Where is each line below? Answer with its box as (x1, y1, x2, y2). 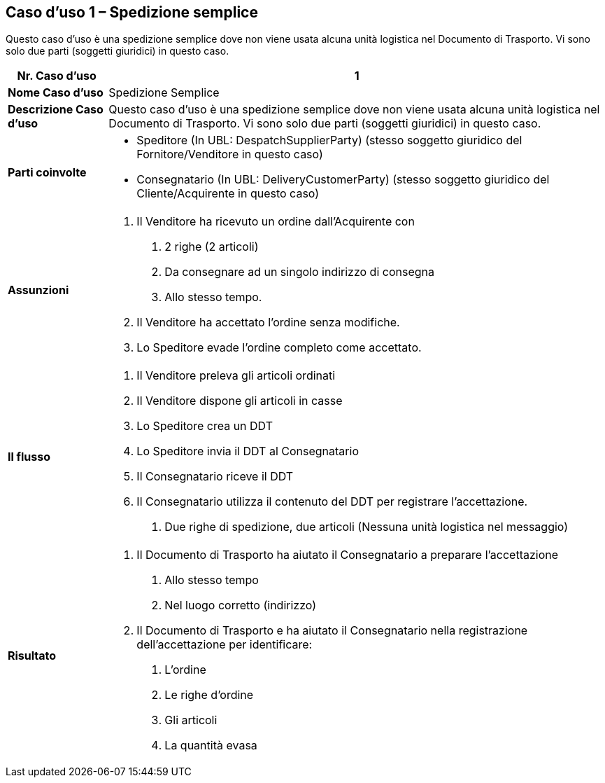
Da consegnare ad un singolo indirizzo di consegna (164, 265, 434, 279)
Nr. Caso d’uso (17, 69, 97, 83)
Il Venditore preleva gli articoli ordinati (136, 368, 336, 383)
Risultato (8, 649, 57, 663)
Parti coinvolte (8, 165, 87, 180)
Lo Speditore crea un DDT (136, 419, 273, 434)
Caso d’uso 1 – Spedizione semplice (6, 4, 258, 21)
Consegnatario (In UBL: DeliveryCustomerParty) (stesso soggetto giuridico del (136, 172, 550, 187)
